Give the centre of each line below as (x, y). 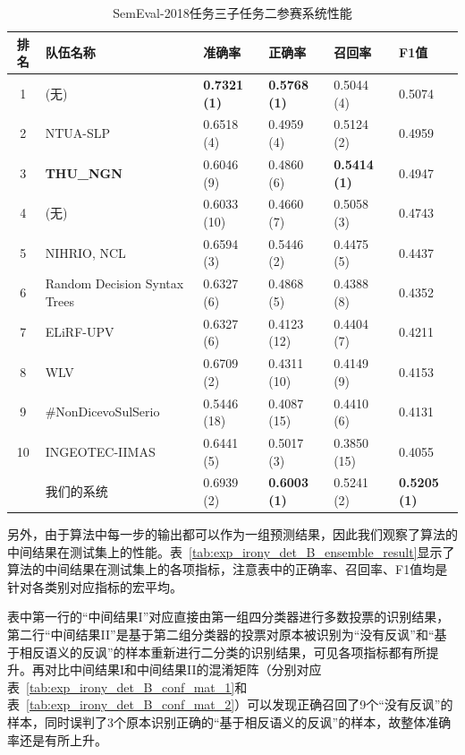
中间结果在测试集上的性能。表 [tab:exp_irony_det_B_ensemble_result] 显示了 (231, 551)
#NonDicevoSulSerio (102, 412)
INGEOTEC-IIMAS (100, 451)
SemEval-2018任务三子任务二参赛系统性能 (232, 13)
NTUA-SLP (77, 133)
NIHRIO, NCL (85, 252)
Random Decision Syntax (114, 283)
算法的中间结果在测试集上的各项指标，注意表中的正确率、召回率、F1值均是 (228, 569)
